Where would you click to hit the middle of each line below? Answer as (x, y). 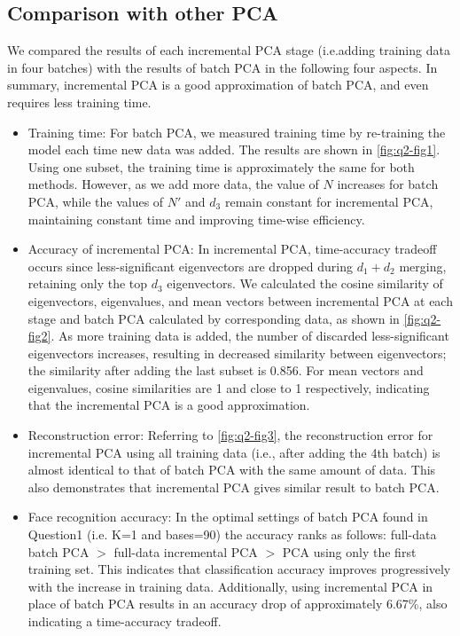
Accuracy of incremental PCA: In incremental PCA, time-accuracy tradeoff (232, 249)
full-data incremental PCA (186, 551)
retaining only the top (88, 283)
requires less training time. (79, 102)
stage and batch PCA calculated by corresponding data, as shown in (214, 318)
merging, (423, 266)
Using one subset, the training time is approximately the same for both (221, 166)
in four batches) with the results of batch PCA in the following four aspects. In (222, 67)
